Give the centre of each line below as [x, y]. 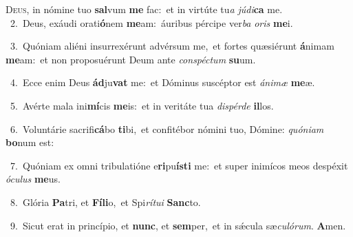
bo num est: [30, 142]
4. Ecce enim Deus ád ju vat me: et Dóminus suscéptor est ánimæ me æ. [162, 82]
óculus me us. [33, 179]
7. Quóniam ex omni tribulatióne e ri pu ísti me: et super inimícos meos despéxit [179, 165]
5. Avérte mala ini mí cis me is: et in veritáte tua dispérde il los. [142, 105]
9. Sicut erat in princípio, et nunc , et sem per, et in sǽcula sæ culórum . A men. [178, 225]
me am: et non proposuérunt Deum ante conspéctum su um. [131, 59]
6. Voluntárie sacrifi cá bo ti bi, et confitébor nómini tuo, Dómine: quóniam [167, 128]
